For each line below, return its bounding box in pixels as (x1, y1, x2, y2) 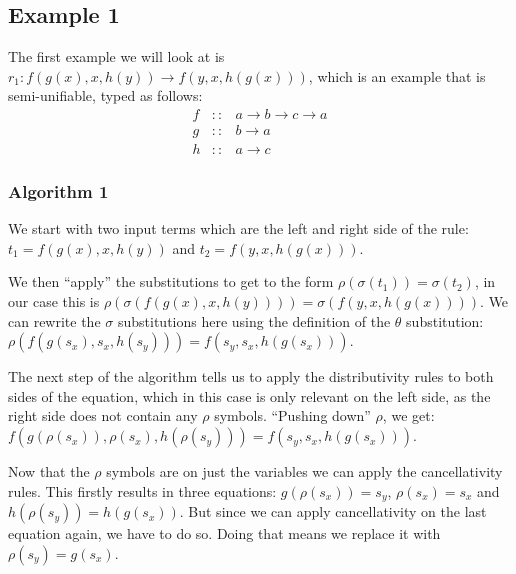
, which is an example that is (308, 65, 486, 86)
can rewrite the (8, 310, 101, 331)
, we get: (382, 405, 435, 426)
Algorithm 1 (8, 179, 109, 203)
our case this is (8, 291, 100, 312)
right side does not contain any (8, 405, 198, 426)
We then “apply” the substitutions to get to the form (8, 271, 334, 292)
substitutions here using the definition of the (117, 310, 391, 331)
